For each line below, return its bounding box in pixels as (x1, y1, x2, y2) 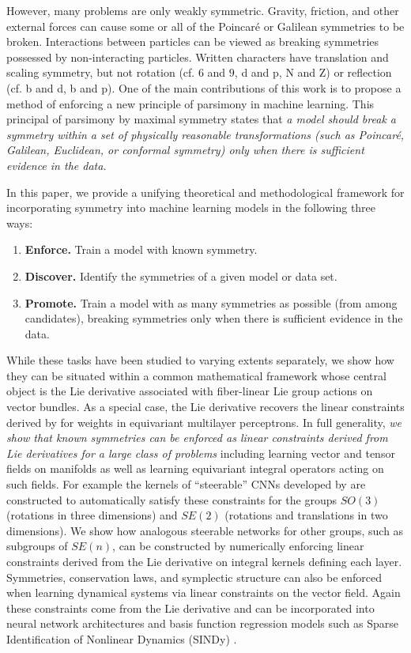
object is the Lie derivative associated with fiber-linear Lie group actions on (6, 383, 373, 399)
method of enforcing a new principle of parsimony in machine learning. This (6, 95, 375, 111)
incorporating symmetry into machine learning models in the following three (6, 199, 376, 216)
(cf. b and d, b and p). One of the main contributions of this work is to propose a (6, 79, 402, 96)
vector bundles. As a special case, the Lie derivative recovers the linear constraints (6, 398, 405, 415)
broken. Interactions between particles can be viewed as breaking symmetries (6, 33, 379, 50)
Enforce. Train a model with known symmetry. (25, 241, 258, 258)
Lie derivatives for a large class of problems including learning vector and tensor (6, 444, 395, 461)
